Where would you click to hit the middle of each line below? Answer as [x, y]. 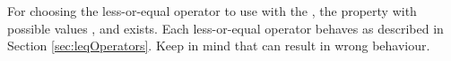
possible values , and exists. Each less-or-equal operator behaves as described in [225, 28]
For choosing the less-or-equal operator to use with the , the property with [212, 11]
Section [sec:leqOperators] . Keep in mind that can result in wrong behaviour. [219, 46]
